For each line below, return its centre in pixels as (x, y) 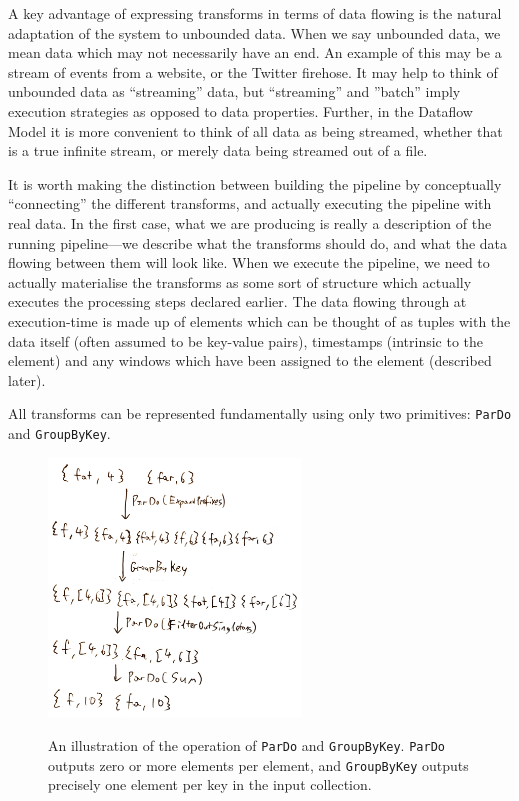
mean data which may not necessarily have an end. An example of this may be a (255, 52)
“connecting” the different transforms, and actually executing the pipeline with (250, 203)
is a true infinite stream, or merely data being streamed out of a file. (218, 150)
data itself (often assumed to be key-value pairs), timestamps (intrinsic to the (246, 340)
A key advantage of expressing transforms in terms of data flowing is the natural (255, 13)
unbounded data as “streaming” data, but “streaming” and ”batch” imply (234, 91)
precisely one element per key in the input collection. (210, 784)
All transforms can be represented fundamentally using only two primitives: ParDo (260, 413)
